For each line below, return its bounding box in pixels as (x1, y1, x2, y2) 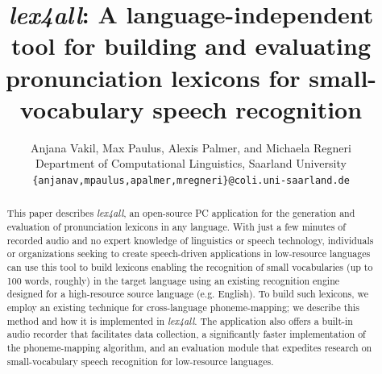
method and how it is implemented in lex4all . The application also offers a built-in (6, 314, 353, 327)
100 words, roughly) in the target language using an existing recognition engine (6, 273, 340, 287)
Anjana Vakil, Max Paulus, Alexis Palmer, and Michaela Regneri (31, 139, 351, 156)
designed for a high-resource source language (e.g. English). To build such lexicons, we (6, 287, 369, 301)
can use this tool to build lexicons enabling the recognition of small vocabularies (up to (6, 260, 373, 273)
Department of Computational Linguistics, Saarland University (35, 155, 347, 172)
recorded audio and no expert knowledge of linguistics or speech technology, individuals (6, 233, 374, 247)
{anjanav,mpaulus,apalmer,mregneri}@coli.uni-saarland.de (32, 174, 350, 186)
